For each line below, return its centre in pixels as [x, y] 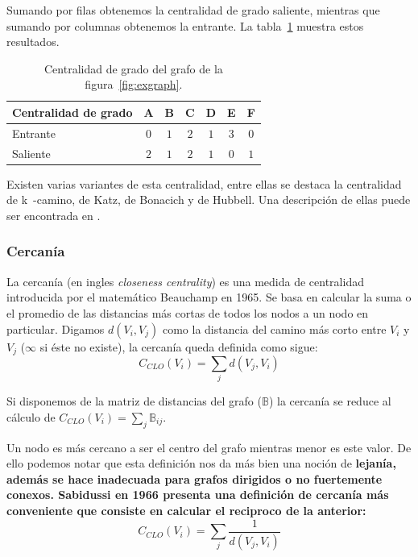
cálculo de [31, 416]
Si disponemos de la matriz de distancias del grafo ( [134, 401]
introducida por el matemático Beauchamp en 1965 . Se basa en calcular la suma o [209, 297]
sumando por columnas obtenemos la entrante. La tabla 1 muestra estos [185, 25]
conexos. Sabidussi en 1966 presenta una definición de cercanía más [198, 495]
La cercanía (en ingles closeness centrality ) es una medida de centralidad [185, 281]
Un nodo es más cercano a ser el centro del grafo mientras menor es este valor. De [209, 447]
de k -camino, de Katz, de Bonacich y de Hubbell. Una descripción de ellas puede [209, 200]
